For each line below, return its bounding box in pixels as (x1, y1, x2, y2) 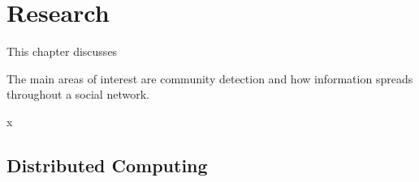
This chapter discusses (6, 43, 118, 60)
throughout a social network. (6, 86, 149, 103)
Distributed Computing (6, 152, 208, 177)
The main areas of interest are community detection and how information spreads (6, 70, 413, 87)
